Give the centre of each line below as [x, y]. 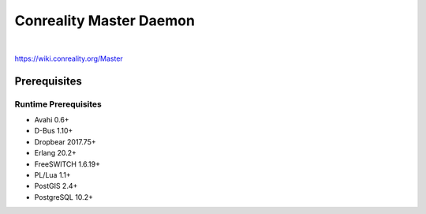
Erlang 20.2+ [55, 153]
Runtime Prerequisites [58, 104]
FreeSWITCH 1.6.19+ [67, 164]
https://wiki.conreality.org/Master [69, 58]
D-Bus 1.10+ [54, 131]
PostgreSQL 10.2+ [64, 197]
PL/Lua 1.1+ [52, 175]
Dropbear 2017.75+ [65, 141]
